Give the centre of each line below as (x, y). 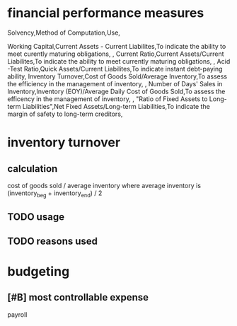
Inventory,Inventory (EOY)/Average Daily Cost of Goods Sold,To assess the (116, 91)
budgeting (39, 271)
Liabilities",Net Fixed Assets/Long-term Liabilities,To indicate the (116, 106)
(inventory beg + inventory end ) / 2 (55, 194)
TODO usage (36, 217)
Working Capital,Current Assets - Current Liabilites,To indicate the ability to (117, 46)
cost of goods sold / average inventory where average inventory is (104, 185)
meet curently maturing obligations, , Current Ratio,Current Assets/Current (116, 54)
